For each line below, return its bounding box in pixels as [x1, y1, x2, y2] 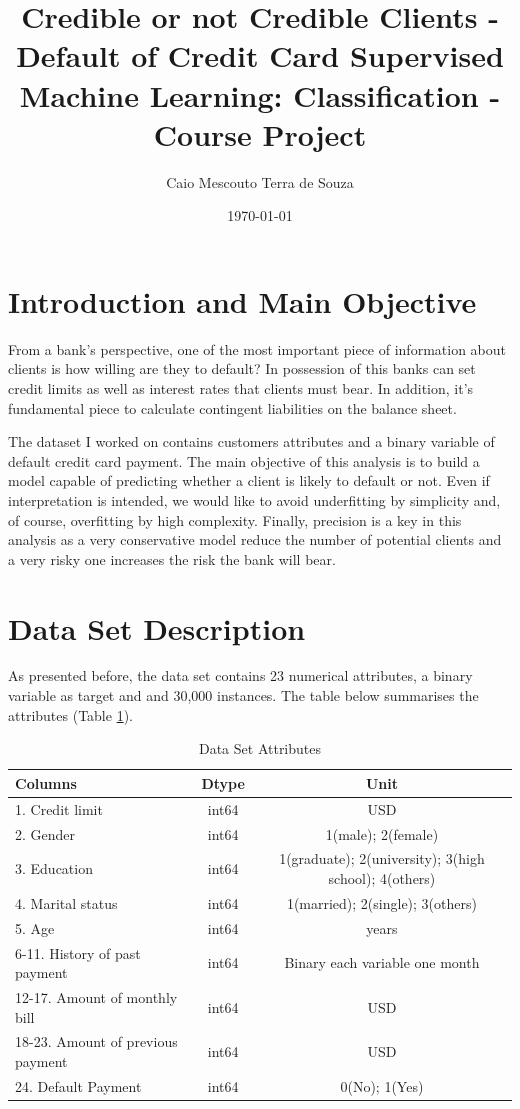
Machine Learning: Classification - [19, 74, 501, 115]
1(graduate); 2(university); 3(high [279, 848, 485, 869]
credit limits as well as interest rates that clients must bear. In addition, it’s [8, 378, 474, 398]
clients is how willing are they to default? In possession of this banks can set [8, 358, 476, 379]
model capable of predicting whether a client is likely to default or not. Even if [8, 470, 490, 491]
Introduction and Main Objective [8, 280, 477, 321]
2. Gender [15, 823, 76, 844]
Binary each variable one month [284, 952, 480, 973]
